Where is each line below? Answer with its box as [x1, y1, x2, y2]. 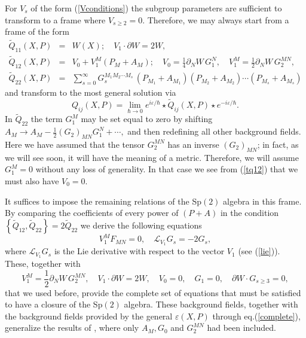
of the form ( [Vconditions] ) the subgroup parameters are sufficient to [30, 2, 282, 14]
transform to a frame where [5, 13, 106, 26]
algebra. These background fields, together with [124, 298, 298, 310]
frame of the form [5, 25, 69, 38]
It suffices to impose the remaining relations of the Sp [5, 194, 201, 207]
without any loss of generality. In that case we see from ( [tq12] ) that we [35, 163, 298, 175]
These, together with [5, 257, 81, 269]
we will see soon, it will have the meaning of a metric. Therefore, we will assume [5, 151, 299, 163]
